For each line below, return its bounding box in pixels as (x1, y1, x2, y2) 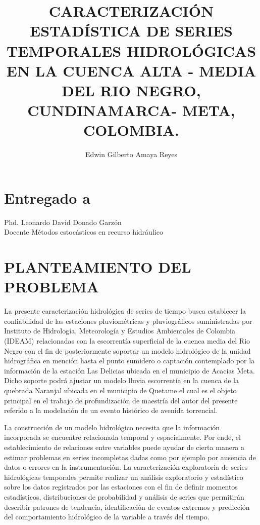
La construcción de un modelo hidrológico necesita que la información (4, 422, 220, 432)
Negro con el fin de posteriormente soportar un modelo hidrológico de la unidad (4, 345, 251, 356)
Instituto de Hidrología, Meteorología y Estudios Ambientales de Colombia (4, 325, 235, 336)
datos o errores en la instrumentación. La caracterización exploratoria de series (4, 462, 248, 472)
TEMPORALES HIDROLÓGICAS (6, 40, 256, 61)
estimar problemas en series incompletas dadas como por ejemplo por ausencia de (4, 452, 256, 462)
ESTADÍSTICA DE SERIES (30, 20, 233, 41)
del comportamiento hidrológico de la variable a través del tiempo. (4, 511, 210, 522)
